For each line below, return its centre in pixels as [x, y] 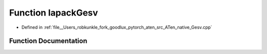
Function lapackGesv [54, 13]
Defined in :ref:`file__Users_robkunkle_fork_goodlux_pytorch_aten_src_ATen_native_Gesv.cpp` [117, 27]
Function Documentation [48, 41]
